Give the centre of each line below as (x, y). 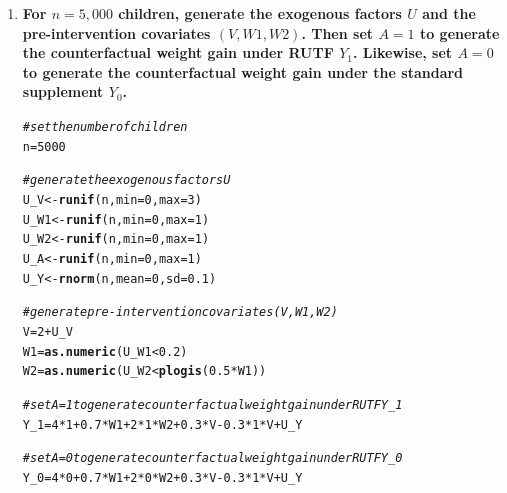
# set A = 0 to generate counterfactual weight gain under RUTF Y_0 (212, 458)
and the (449, 13)
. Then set (337, 32)
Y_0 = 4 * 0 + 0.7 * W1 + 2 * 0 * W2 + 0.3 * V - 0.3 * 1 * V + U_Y (162, 477)
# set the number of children (105, 126)
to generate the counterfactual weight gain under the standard (243, 71)
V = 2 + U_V (47, 331)
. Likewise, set (403, 52)
